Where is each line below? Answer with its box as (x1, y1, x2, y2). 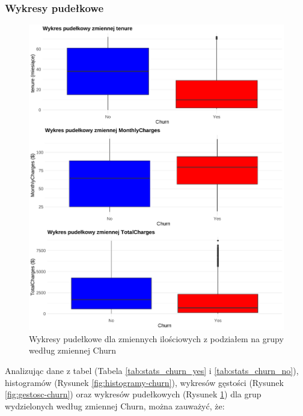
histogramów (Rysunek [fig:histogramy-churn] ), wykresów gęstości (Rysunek (5, 376, 284, 388)
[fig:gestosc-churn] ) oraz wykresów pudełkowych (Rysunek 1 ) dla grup (5, 388, 262, 400)
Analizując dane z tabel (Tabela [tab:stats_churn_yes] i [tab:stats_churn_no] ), (5, 364, 299, 376)
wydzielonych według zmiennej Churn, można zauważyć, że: (5, 399, 225, 412)
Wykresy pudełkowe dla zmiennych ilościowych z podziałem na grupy (29, 332, 284, 345)
